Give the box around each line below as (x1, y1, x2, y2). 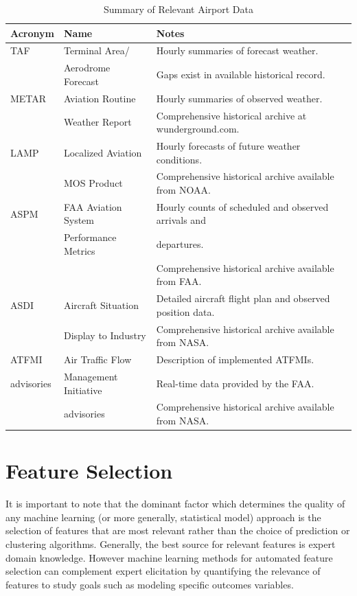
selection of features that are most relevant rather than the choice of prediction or (5, 523, 350, 538)
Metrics (63, 243, 95, 257)
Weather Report (63, 115, 132, 129)
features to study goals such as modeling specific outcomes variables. (5, 577, 294, 591)
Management (63, 369, 118, 383)
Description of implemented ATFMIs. (156, 352, 314, 367)
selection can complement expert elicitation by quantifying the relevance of (5, 564, 321, 578)
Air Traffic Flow (63, 352, 132, 367)
